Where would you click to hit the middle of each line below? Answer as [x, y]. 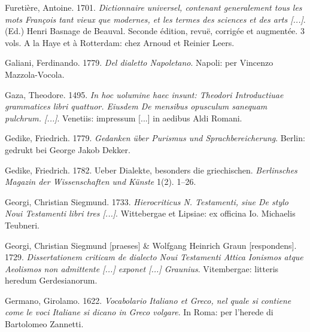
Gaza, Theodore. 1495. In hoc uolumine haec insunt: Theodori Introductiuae [144, 94]
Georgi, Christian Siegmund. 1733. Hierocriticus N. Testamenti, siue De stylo [147, 201]
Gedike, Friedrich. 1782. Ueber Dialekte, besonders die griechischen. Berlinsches [151, 170]
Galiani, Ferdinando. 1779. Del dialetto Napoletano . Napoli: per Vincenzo [139, 63]
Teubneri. [22, 225]
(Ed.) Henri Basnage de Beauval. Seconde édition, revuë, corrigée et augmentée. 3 [155, 31]
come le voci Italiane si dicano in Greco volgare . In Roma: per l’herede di [139, 312]
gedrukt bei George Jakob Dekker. [68, 149]
